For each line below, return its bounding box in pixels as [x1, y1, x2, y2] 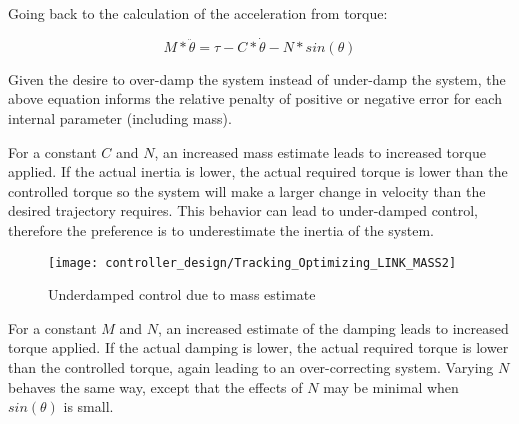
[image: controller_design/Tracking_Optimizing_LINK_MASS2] [48, 255, 457, 270]
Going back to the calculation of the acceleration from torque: [8, 3, 388, 23]
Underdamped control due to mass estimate [48, 284, 316, 305]
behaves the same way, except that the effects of [8, 376, 303, 397]
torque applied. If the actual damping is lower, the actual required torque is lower [8, 337, 509, 358]
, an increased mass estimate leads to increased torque [154, 141, 486, 162]
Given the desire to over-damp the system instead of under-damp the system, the [8, 68, 506, 89]
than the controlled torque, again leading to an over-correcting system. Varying [8, 357, 494, 377]
